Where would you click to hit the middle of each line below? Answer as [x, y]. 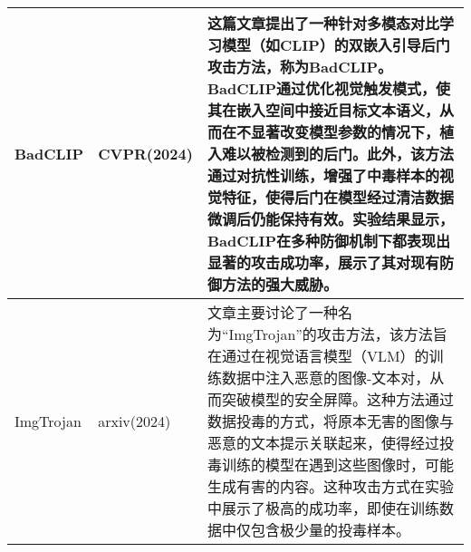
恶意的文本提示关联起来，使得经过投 [330, 443]
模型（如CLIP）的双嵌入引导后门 [336, 45]
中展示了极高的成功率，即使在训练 [323, 508]
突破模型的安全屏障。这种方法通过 [337, 399]
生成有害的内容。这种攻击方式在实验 [330, 486]
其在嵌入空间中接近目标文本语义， [323, 110]
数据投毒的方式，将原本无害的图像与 [330, 421]
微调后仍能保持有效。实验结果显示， [330, 219]
